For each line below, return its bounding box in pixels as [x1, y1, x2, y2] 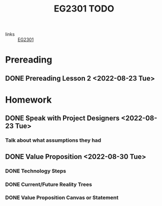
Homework [5, 94, 52, 105]
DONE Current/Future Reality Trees [5, 181, 92, 188]
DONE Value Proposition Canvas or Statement [5, 194, 119, 201]
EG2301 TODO [53, 3, 114, 15]
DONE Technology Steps [5, 167, 66, 174]
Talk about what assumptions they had [5, 137, 101, 144]
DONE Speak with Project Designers [5, 114, 120, 123]
